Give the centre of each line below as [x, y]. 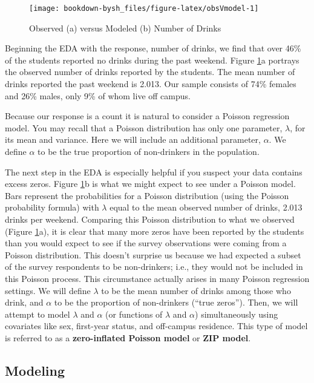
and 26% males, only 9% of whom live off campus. [98, 95]
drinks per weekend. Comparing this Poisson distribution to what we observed [150, 219]
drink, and [24, 302]
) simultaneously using [237, 314]
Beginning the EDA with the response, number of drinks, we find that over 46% [153, 48]
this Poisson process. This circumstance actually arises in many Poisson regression [157, 278]
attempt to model [38, 314]
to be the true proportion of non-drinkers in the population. [149, 151]
